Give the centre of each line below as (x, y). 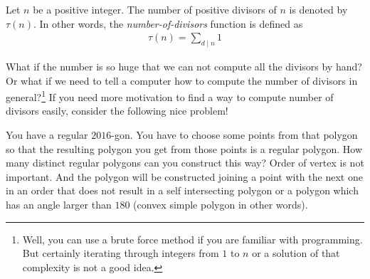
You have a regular (47, 135)
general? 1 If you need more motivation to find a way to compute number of (170, 96)
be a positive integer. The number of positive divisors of (155, 9)
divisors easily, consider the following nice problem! (117, 111)
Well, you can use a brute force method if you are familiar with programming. (192, 239)
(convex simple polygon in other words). (221, 205)
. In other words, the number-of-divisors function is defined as (168, 23)
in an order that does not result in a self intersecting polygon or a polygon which (182, 190)
